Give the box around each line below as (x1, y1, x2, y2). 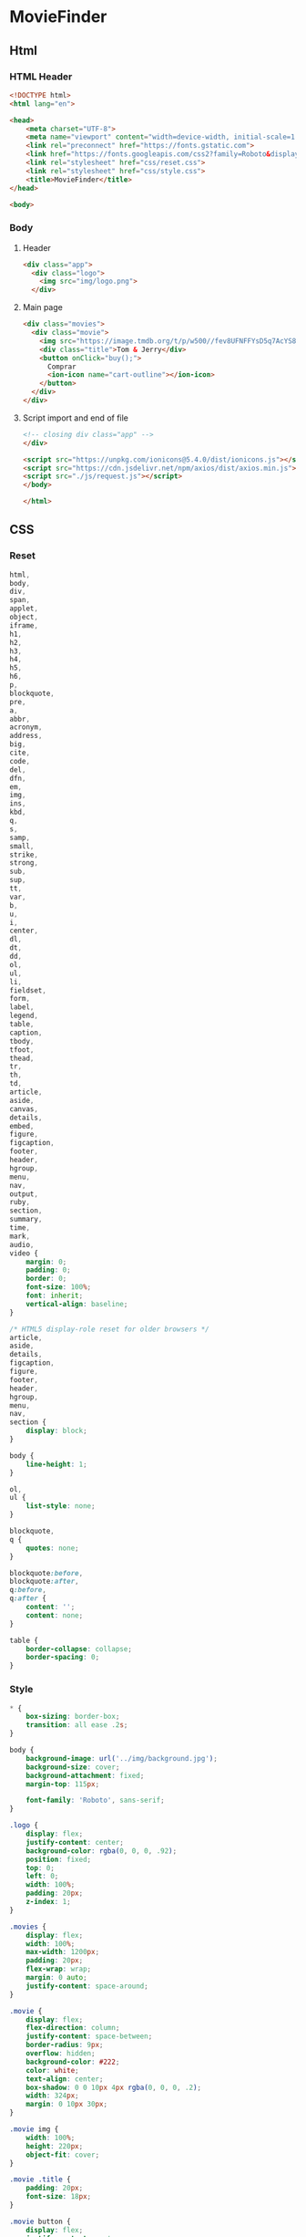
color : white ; (25, 2065, 79, 2075)
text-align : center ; (25, 2074, 104, 2084)
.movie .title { (9, 2175, 71, 2184)
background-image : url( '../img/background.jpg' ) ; (25, 1753, 219, 1763)
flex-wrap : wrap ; (25, 1964, 92, 1974)
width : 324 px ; (25, 2091, 79, 2100)
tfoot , (9, 1045, 35, 1055)
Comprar (46, 362, 76, 371)
